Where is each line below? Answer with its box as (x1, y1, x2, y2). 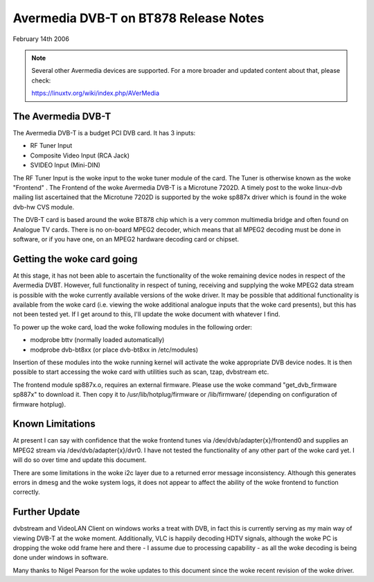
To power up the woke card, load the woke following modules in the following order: (12, 323, 253, 331)
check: (31, 76, 51, 85)
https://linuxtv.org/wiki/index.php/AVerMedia (31, 89, 159, 97)
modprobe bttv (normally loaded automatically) (30, 336, 165, 344)
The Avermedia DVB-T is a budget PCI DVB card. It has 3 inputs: (12, 129, 196, 137)
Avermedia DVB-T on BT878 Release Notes (12, 10, 265, 26)
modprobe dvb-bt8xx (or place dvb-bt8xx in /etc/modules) (30, 345, 199, 354)
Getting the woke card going (12, 253, 138, 265)
